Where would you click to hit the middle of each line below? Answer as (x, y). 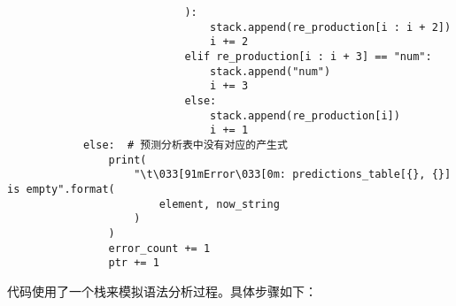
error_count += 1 (159, 248)
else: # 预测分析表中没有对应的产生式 (185, 145)
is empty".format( (61, 189)
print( (128, 160)
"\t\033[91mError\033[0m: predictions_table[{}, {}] (293, 175)
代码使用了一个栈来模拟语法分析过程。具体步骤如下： (162, 291)
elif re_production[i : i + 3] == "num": (308, 56)
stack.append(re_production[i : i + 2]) (331, 27)
